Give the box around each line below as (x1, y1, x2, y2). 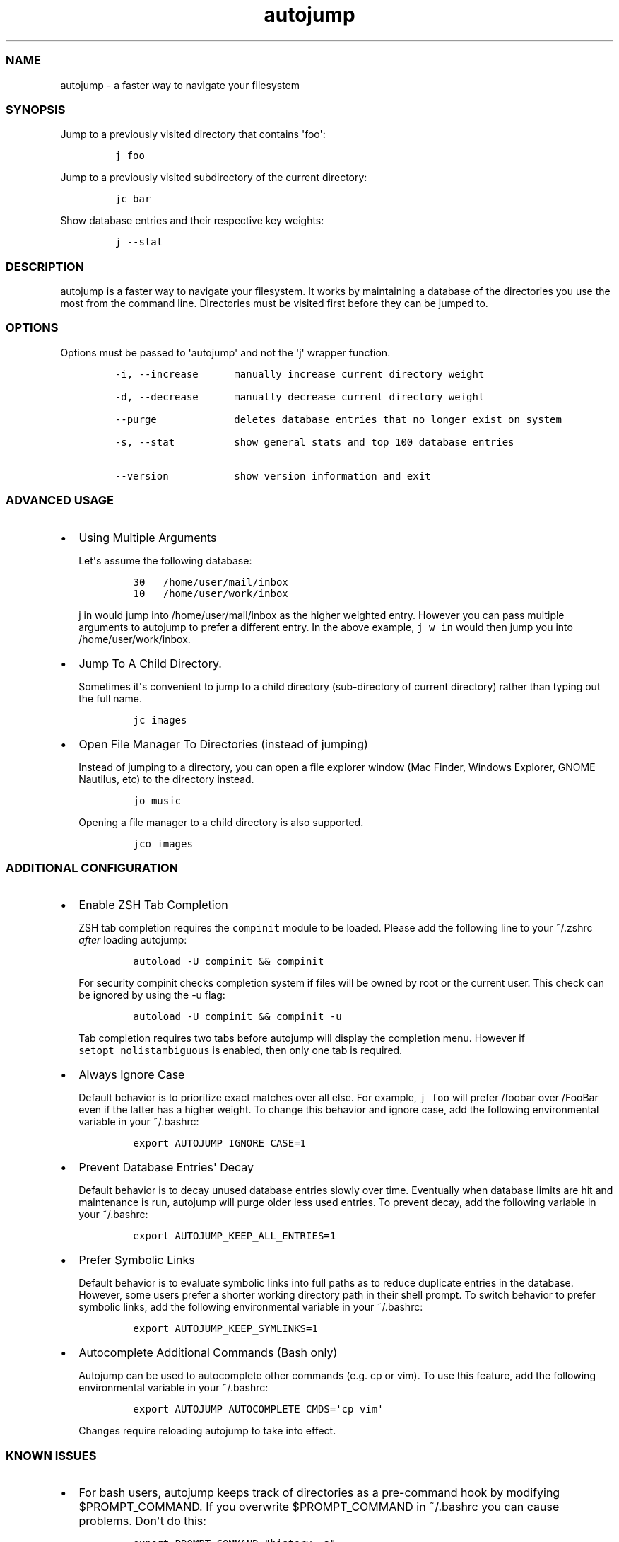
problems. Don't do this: (78, 1514, 206, 1528)
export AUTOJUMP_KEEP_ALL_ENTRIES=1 (133, 1230, 336, 1242)
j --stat (114, 236, 163, 248)
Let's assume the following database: (78, 554, 252, 567)
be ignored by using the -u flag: (78, 989, 225, 1002)
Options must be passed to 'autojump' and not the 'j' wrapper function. (60, 346, 391, 359)
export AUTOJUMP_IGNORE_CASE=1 (133, 1137, 307, 1149)
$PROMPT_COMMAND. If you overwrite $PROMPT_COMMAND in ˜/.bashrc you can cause (78, 1500, 560, 1514)
